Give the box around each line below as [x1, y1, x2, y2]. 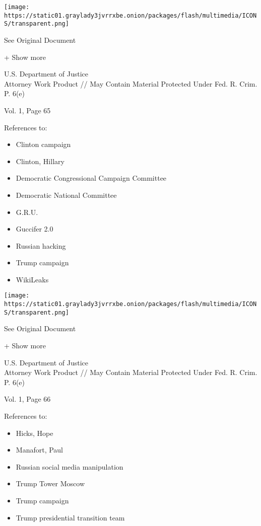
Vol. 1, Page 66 [4, 394, 51, 404]
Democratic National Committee [16, 189, 117, 200]
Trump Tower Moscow [16, 478, 85, 489]
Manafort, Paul [16, 444, 63, 455]
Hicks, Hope [16, 427, 53, 438]
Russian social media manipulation [16, 461, 123, 472]
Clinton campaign [16, 139, 71, 149]
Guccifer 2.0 [16, 223, 53, 234]
